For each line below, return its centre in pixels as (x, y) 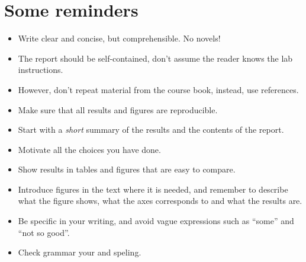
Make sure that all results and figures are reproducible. (118, 109)
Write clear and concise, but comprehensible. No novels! (119, 38)
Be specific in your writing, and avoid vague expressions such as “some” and (156, 221)
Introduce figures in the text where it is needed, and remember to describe (153, 189)
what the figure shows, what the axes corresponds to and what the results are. (160, 201)
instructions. (41, 70)
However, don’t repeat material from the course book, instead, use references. (158, 89)
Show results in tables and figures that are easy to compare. (127, 169)
